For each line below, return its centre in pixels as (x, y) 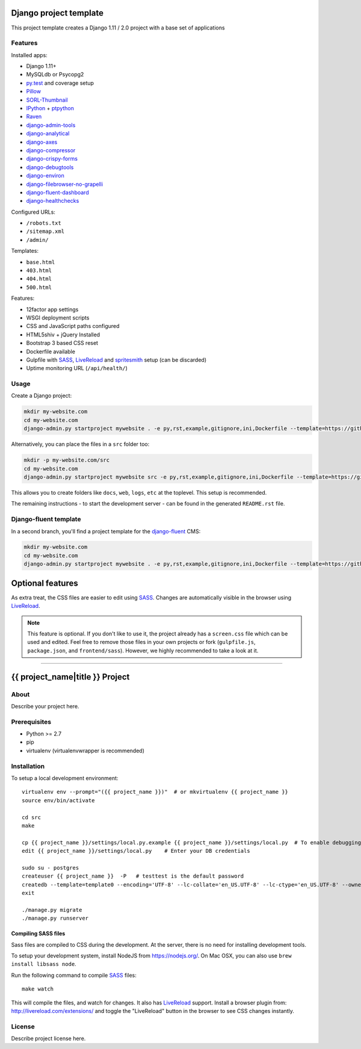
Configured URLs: (33, 212)
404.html (39, 279)
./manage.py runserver (55, 918)
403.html (39, 271)
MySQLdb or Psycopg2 (55, 75)
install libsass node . (44, 964)
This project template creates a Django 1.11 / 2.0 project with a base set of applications (118, 28)
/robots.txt (44, 223)
